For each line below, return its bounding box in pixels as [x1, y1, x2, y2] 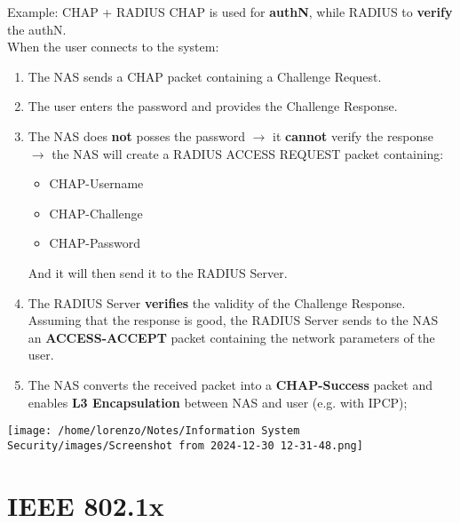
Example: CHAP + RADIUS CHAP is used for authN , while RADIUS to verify [7, 3, 453, 20]
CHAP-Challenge [49, 203, 143, 222]
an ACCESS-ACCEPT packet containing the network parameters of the [28, 328, 435, 346]
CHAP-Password [49, 234, 141, 252]
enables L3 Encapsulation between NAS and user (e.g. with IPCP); [28, 392, 408, 411]
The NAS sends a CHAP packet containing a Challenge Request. [28, 67, 382, 85]
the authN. [7, 20, 67, 38]
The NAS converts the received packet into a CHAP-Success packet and [28, 375, 432, 393]
